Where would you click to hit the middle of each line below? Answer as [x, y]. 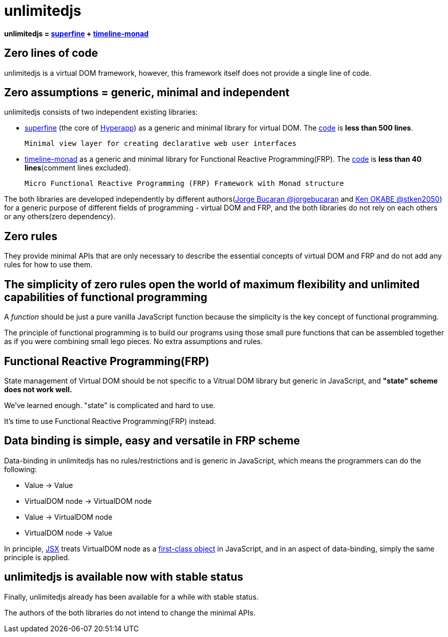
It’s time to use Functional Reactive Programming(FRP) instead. [110, 421]
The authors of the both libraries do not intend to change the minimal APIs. [130, 612]
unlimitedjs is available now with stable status [124, 577]
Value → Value [49, 485]
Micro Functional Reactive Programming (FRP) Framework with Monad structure [184, 184]
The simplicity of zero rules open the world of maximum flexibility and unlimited [212, 284]
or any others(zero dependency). [60, 217]
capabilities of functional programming [106, 297]
